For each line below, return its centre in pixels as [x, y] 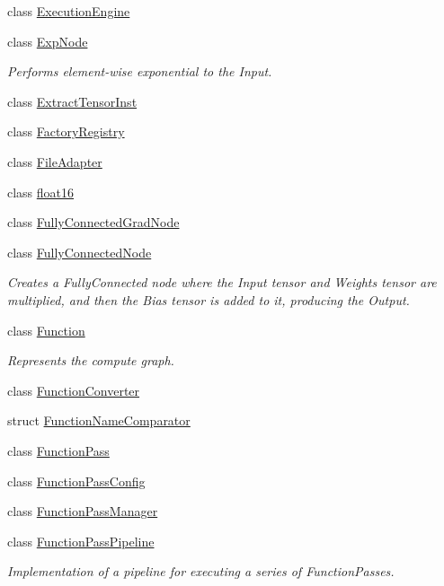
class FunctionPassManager [83, 511]
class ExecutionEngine [69, 11]
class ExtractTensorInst [72, 101]
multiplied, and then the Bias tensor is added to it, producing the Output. [209, 299]
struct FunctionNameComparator [99, 420]
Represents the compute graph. [91, 360]
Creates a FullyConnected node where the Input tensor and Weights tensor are [222, 282]
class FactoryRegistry [66, 131]
